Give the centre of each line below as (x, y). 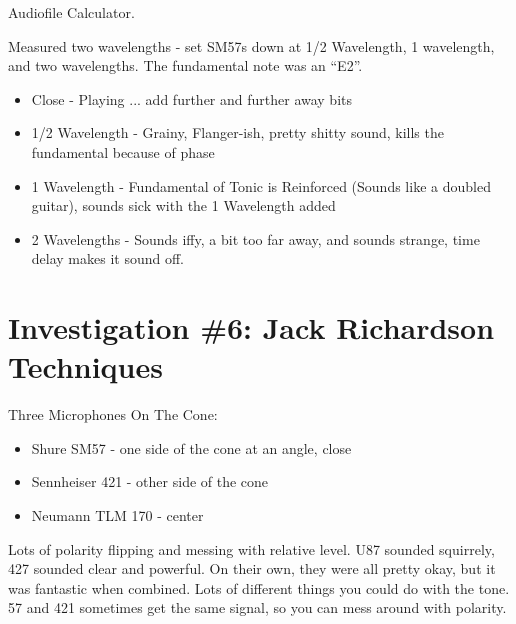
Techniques (85, 366)
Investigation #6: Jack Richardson (251, 327)
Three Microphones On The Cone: (113, 414)
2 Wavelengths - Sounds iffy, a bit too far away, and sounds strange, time (255, 238)
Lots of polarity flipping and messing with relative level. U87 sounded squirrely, (251, 548)
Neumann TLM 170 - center (117, 515)
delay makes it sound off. (107, 258)
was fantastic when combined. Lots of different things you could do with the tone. (259, 587)
